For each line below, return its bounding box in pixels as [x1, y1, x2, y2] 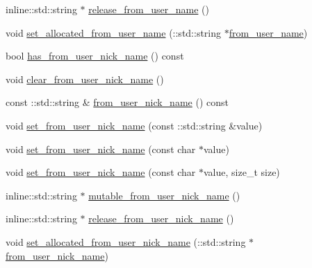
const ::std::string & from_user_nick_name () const [6, 95, 229, 109]
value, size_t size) [204, 165, 280, 179]
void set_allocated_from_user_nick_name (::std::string [6, 234, 246, 249]
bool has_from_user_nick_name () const [6, 48, 184, 63]
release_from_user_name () [88, 2, 209, 16]
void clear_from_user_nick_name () [6, 71, 164, 86]
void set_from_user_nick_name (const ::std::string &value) [6, 118, 263, 132]
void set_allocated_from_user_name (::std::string [6, 25, 222, 39]
